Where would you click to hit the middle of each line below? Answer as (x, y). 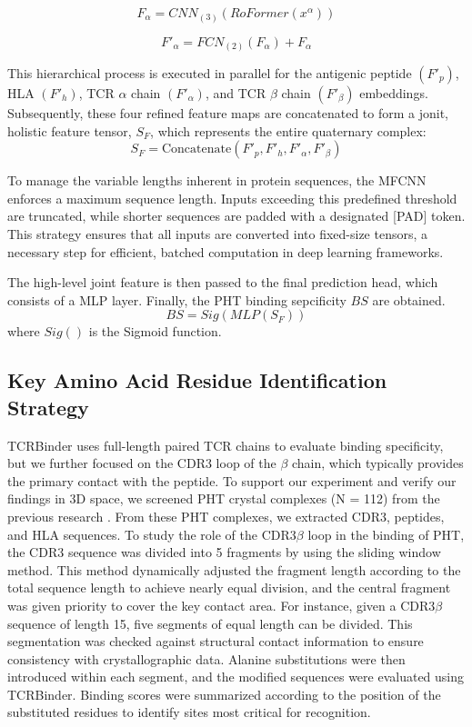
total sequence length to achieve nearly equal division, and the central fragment (229, 588)
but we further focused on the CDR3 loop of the (142, 463)
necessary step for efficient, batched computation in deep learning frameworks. (226, 251)
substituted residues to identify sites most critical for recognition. (189, 712)
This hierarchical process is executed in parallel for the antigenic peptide (210, 73)
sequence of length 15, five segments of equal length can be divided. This (210, 623)
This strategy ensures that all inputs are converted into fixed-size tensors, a (217, 234)
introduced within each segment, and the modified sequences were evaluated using (236, 677)
